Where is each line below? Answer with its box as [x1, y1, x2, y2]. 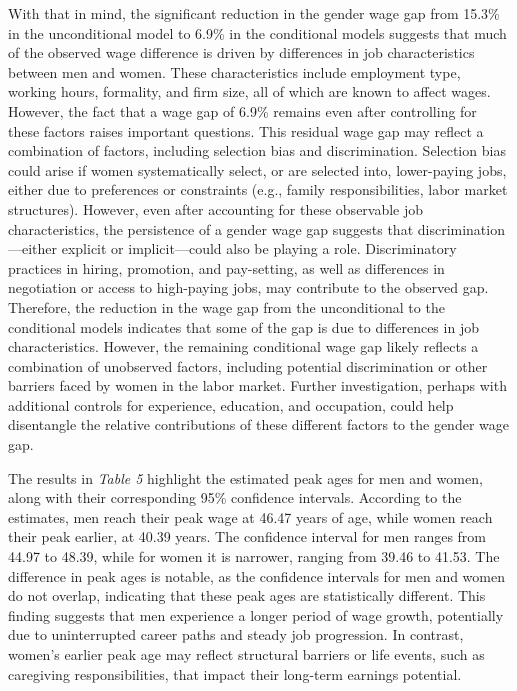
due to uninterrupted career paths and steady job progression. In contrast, [8, 624, 464, 645]
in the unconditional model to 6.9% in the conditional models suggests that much [8, 22, 507, 43]
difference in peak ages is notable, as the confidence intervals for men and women [8, 565, 505, 586]
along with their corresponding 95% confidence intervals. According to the [8, 487, 462, 508]
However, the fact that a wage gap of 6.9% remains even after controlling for [8, 100, 477, 121]
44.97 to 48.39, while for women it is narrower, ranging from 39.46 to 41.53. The [8, 546, 500, 567]
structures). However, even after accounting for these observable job [8, 198, 424, 219]
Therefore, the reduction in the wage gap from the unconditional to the [8, 296, 445, 317]
